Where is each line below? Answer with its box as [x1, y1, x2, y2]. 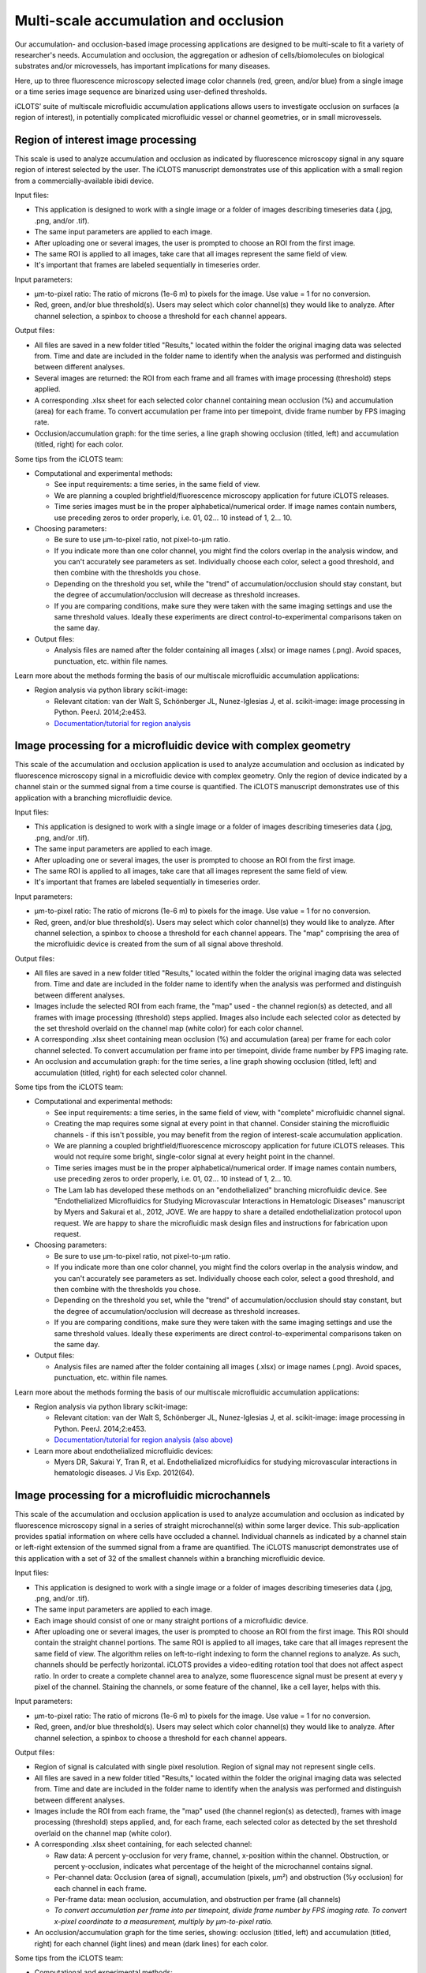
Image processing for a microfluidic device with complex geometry [14, 739, 351, 753]
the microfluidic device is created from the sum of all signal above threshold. [34, 939, 283, 949]
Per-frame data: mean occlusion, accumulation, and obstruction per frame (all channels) [54, 1895, 342, 1904]
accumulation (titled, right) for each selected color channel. [34, 1068, 228, 1077]
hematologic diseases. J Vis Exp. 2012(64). [54, 1468, 195, 1477]
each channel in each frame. [54, 1883, 148, 1893]
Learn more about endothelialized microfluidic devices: [34, 1446, 213, 1455]
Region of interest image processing [14, 133, 197, 146]
